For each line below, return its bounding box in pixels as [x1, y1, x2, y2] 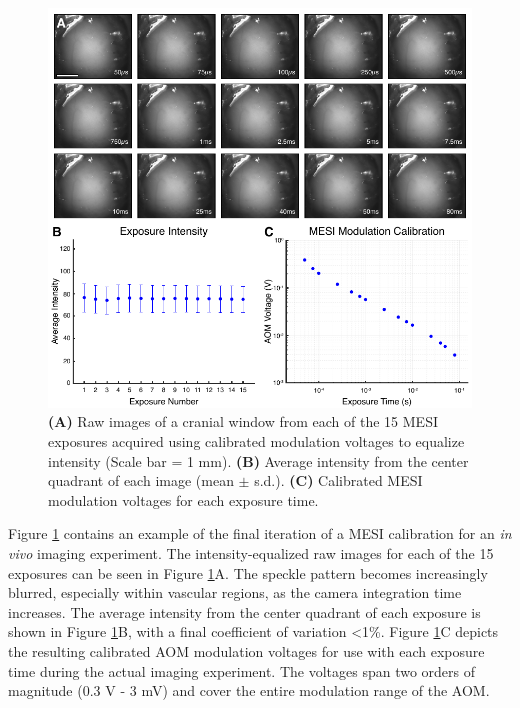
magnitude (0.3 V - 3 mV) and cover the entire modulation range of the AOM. [8, 680, 490, 701]
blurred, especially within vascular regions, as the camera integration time [8, 582, 462, 603]
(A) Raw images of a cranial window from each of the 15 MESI [48, 411, 438, 432]
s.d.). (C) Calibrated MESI [254, 470, 423, 491]
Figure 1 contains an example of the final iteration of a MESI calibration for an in [8, 523, 512, 544]
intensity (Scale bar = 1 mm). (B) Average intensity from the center [48, 450, 469, 471]
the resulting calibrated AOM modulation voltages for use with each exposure [8, 640, 485, 661]
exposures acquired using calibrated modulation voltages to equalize [48, 431, 465, 452]
